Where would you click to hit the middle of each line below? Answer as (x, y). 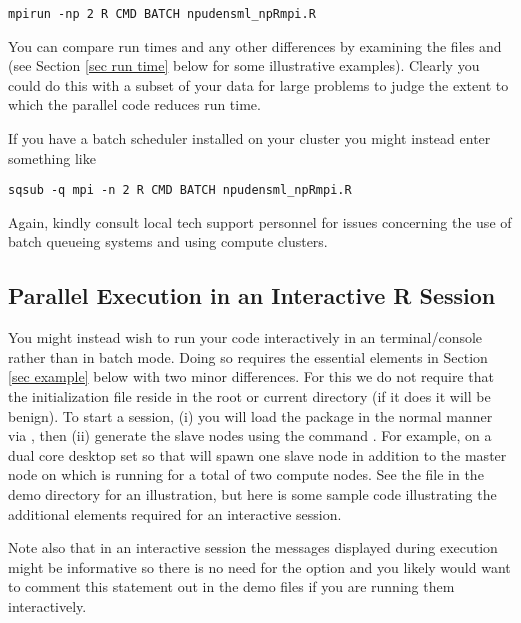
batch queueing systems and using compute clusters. (168, 241)
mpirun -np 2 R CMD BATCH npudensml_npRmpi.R (162, 14)
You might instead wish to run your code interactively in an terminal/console (245, 337)
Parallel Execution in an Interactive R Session (252, 295)
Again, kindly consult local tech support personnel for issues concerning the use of (260, 221)
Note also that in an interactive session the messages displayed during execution (253, 547)
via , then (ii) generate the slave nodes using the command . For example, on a (250, 435)
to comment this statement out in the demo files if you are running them (231, 586)
